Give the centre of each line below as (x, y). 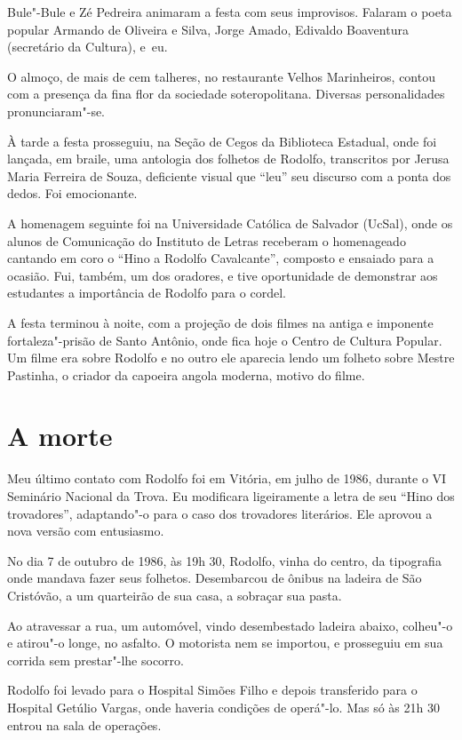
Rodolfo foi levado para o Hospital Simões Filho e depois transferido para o (212, 690)
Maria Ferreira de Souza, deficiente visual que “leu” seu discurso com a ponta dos (229, 175)
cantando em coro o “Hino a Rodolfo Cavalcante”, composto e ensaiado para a (221, 258)
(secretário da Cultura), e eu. (88, 47)
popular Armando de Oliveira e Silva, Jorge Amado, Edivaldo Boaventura (208, 29)
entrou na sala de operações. (84, 724)
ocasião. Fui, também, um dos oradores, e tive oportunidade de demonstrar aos (223, 275)
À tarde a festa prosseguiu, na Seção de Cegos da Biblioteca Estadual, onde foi (222, 141)
